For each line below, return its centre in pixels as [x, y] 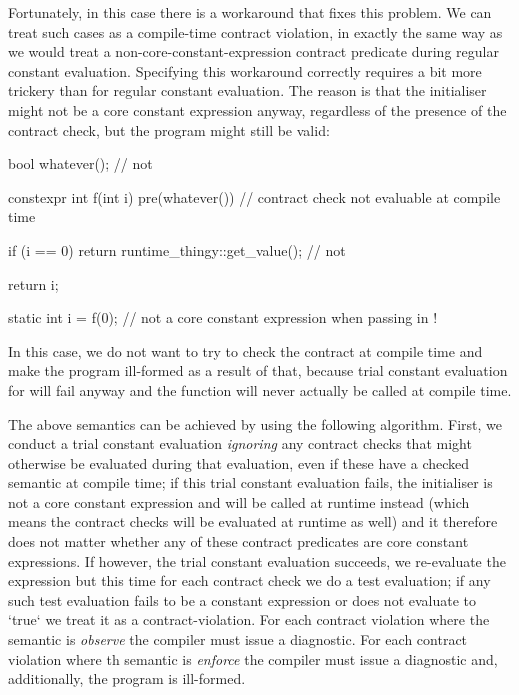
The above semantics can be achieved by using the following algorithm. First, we [255, 423]
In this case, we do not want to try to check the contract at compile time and [245, 350]
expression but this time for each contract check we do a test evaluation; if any [249, 580]
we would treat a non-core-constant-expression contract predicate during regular [253, 51]
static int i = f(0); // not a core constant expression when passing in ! [223, 317]
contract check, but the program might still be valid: [169, 129]
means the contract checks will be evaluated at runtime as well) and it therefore [253, 521]
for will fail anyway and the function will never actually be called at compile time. [260, 389]
